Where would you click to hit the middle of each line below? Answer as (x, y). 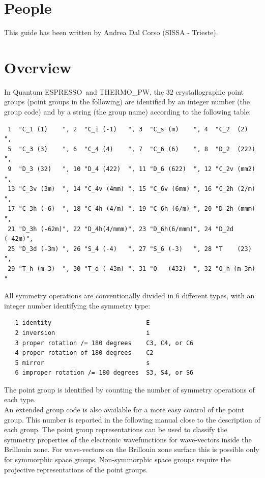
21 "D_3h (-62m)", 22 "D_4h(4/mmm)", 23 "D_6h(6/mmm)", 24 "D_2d (121, 229)
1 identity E (82, 323)
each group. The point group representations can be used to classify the (116, 429)
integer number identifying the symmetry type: (77, 305)
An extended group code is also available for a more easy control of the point (124, 410)
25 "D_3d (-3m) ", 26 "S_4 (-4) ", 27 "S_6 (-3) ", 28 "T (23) (130, 249)
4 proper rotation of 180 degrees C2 (84, 353)
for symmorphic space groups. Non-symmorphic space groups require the (117, 459)
